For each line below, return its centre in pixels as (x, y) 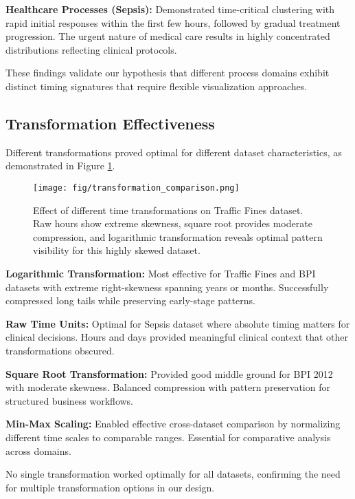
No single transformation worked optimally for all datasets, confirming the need (173, 474)
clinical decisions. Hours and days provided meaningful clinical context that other (177, 337)
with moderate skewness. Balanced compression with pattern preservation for (168, 387)
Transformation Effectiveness (110, 123)
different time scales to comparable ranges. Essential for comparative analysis (168, 437)
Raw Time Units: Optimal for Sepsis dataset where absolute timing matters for (178, 323)
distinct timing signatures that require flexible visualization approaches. (157, 86)
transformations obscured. (60, 350)
